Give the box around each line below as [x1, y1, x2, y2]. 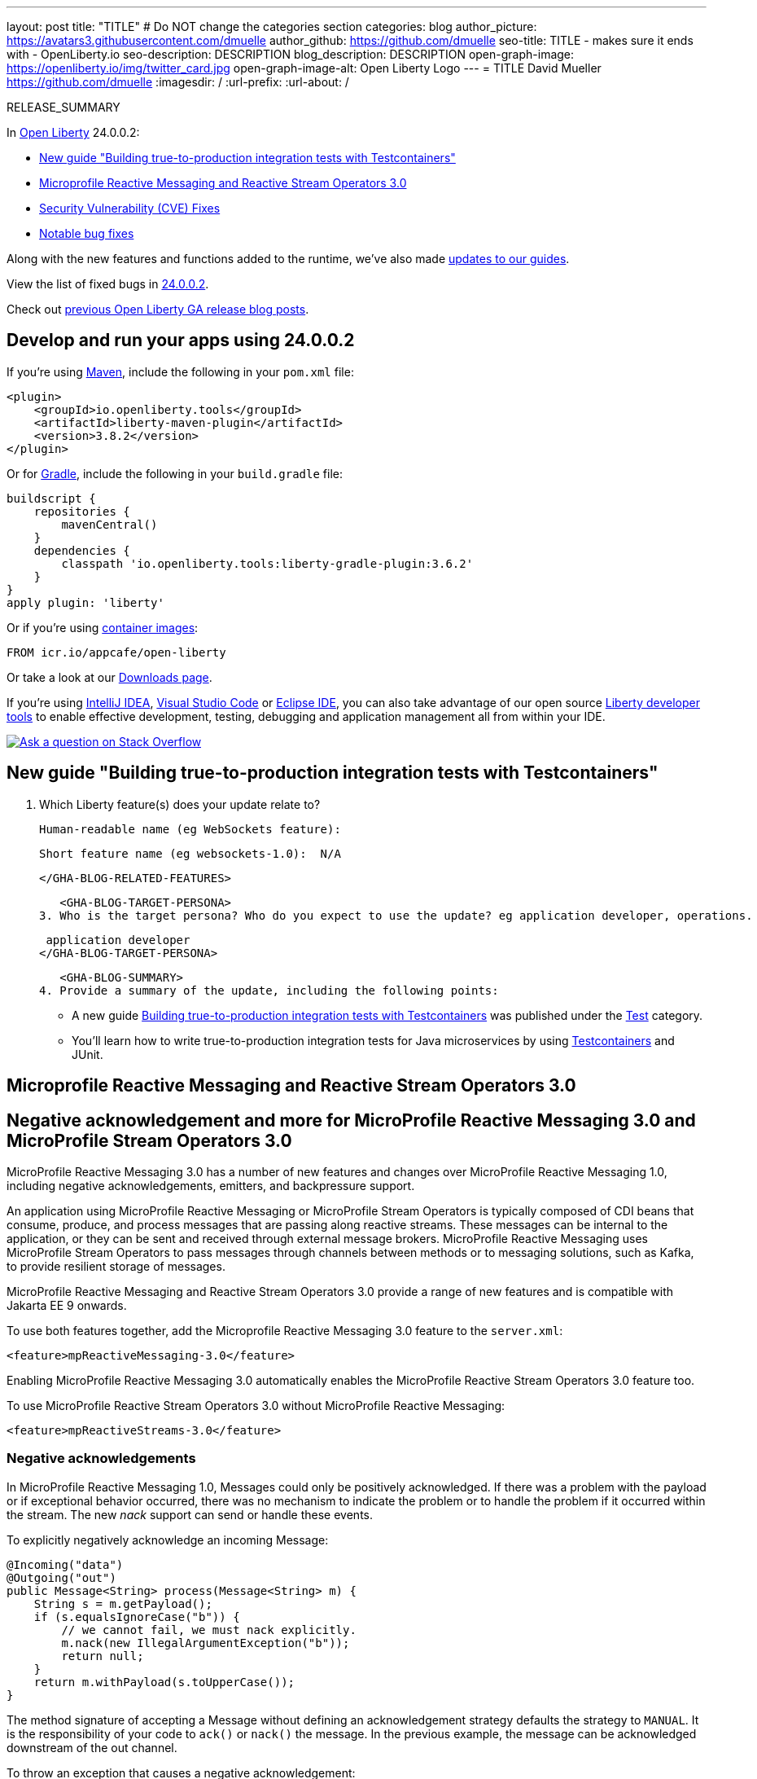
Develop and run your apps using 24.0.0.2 [7, 330, 355, 351]
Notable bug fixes [39, 226, 134, 240]
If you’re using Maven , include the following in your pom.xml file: [7, 364, 354, 379]
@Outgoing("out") [7, 1570, 116, 1584]
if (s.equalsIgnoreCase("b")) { [33, 1610, 240, 1623]
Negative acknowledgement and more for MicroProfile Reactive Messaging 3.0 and [7, 1109, 696, 1131]
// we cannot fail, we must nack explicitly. [61, 1623, 357, 1636]
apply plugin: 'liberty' [7, 595, 164, 609]
